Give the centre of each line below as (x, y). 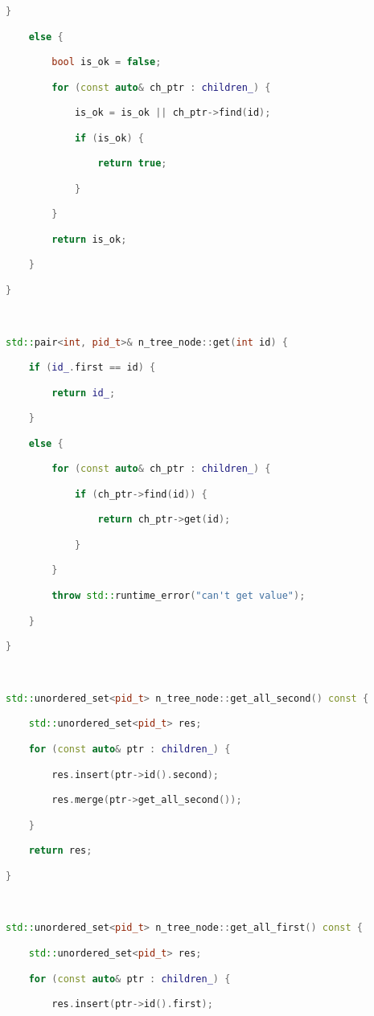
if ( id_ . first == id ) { (92, 368)
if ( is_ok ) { (109, 138)
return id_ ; (84, 393)
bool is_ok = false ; (107, 62)
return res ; (60, 851)
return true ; (132, 164)
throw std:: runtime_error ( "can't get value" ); (179, 596)
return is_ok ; (89, 239)
